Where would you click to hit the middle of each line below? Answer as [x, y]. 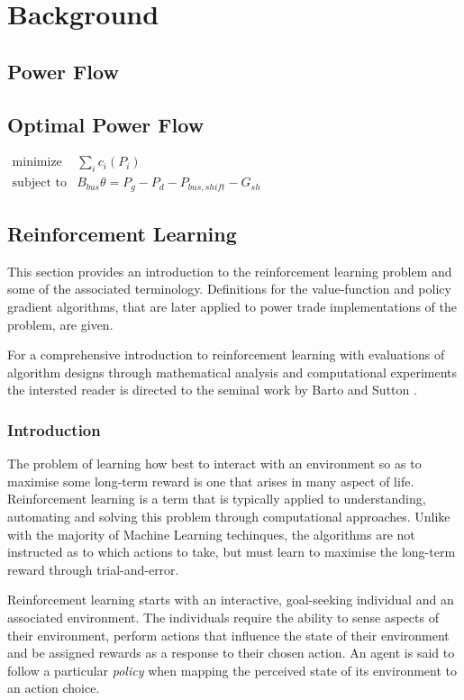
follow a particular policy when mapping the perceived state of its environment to [232, 670]
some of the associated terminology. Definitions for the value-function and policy [229, 289]
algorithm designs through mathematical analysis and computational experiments [232, 372]
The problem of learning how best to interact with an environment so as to [214, 464]
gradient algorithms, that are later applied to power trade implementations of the [232, 307]
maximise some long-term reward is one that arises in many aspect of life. [211, 481]
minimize [37, 163]
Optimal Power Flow [106, 124]
